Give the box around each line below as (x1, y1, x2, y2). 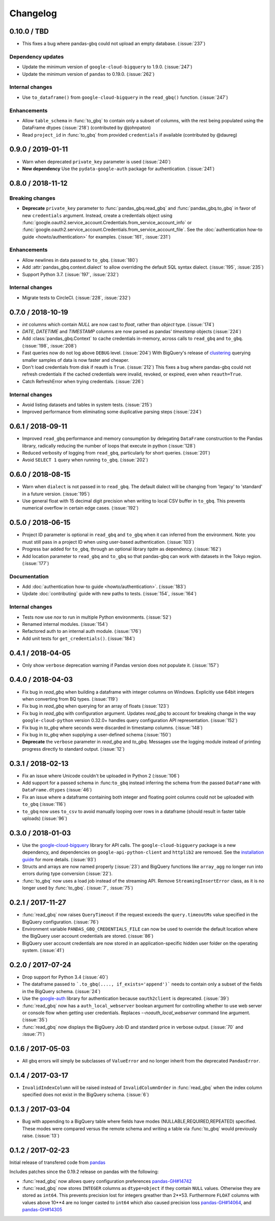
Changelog (9, 8, 57, 19)
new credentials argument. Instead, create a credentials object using (22, 212, 173, 219)
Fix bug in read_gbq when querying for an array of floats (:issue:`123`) (22, 703, 169, 709)
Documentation (9, 573, 49, 580)
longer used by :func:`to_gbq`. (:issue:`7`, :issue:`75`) (22, 885, 133, 891)
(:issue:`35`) (22, 1017, 48, 1023)
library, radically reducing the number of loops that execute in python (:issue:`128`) (22, 442, 196, 448)
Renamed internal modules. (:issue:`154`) (22, 621, 108, 627)
